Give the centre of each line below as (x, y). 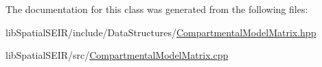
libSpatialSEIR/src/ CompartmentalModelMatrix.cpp (117, 55)
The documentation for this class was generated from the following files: (157, 9)
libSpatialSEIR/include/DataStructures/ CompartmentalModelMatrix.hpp (161, 32)
